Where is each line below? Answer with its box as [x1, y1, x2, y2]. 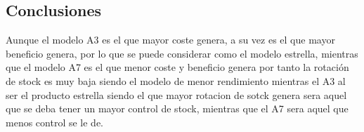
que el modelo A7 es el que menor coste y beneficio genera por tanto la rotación [6, 60, 349, 74]
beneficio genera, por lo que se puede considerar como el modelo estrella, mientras [6, 46, 358, 60]
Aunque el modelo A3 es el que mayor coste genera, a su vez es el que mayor [6, 32, 335, 47]
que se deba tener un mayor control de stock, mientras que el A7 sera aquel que [6, 101, 349, 116]
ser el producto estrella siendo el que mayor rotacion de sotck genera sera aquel [6, 87, 347, 102]
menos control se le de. [6, 114, 103, 129]
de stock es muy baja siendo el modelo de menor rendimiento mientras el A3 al [6, 73, 346, 88]
